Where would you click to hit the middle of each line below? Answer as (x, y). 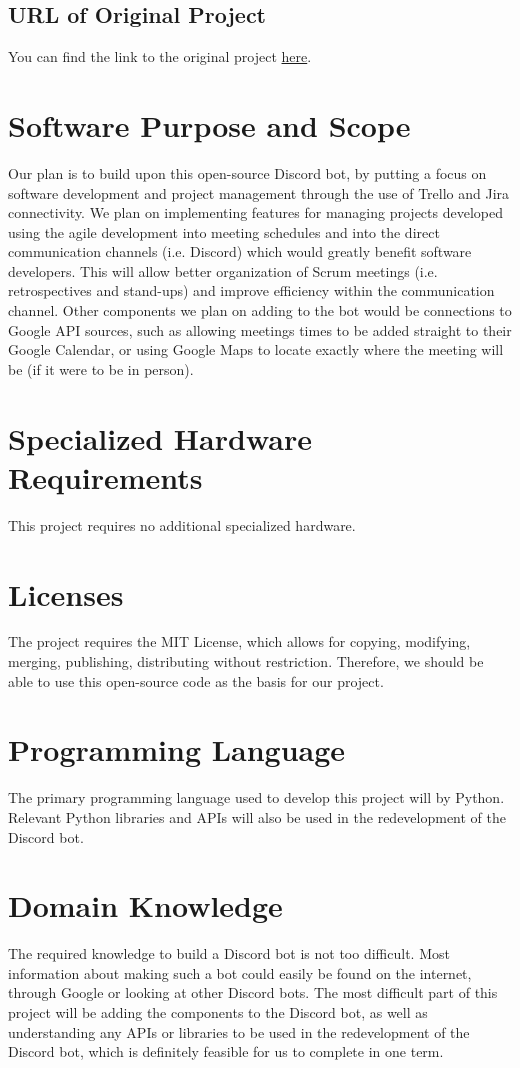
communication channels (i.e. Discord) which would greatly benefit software (240, 251)
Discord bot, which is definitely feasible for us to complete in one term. (226, 1051)
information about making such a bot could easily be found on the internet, (240, 972)
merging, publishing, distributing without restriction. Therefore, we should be (246, 661)
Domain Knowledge (145, 905)
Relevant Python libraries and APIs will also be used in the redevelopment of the (257, 816)
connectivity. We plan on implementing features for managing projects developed (255, 212)
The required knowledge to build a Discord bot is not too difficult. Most (229, 953)
